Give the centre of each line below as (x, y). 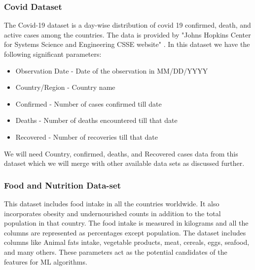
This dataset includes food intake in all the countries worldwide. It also (112, 203)
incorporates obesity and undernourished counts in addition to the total (112, 213)
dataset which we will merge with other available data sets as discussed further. (124, 163)
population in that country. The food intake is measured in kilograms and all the (126, 223)
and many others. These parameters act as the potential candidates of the (116, 251)
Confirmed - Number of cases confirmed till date (89, 103)
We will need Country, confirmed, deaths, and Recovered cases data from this (121, 153)
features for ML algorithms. (46, 261)
